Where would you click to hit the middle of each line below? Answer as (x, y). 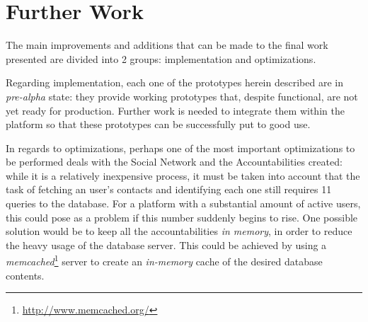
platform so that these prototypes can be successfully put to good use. (158, 124)
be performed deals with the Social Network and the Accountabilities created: (174, 162)
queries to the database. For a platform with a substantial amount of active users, (183, 203)
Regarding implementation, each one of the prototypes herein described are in (174, 82)
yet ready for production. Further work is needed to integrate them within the (175, 110)
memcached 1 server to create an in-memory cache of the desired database (164, 260)
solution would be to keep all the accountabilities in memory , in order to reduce (179, 231)
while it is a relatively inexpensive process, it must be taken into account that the (183, 175)
